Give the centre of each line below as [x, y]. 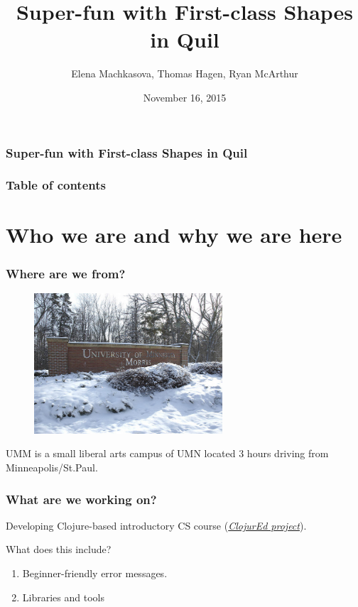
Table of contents [56, 185]
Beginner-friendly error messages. [95, 573]
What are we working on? [81, 499]
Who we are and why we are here [174, 235]
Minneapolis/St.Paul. [52, 467]
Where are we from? [66, 273]
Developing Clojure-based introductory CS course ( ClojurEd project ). [156, 525]
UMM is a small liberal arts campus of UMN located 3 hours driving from [167, 453]
